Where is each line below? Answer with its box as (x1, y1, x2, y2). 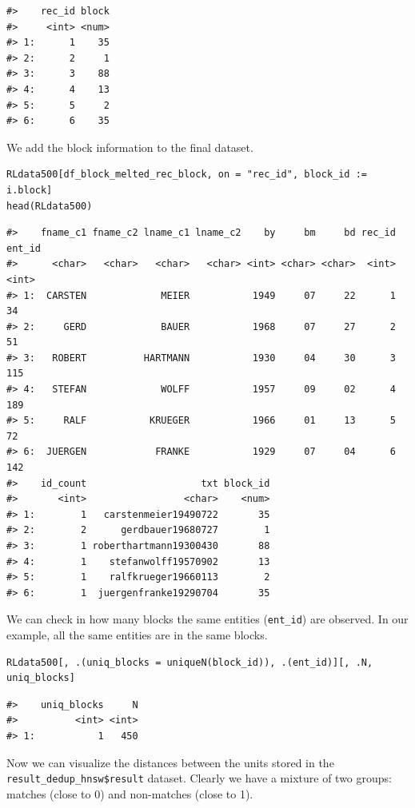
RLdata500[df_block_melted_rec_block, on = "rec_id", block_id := (6, 169, 368, 181)
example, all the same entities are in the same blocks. (6, 627, 268, 643)
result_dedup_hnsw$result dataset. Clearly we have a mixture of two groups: (6, 770, 392, 786)
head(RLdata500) (6, 200, 93, 212)
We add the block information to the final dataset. (6, 138, 253, 155)
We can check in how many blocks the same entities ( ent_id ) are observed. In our (6, 611, 409, 627)
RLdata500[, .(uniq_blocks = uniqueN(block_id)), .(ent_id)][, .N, (6, 656, 373, 668)
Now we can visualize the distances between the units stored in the (6, 754, 334, 770)
